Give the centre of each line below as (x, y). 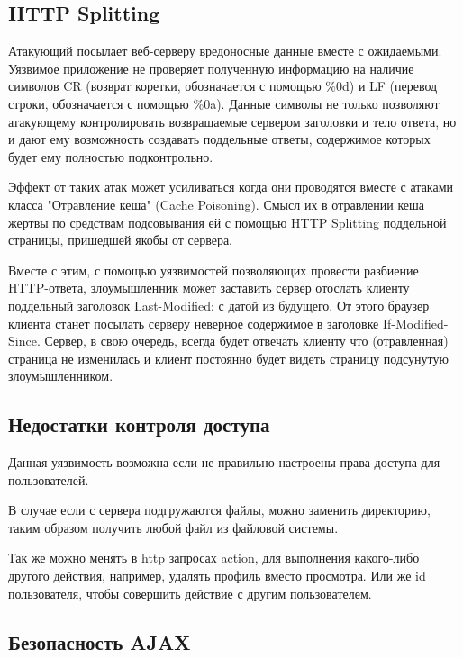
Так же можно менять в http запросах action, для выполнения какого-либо (214, 558)
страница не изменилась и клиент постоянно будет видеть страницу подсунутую (228, 358)
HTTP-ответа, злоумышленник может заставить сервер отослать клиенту (209, 288)
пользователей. (49, 479)
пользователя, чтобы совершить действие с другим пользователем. (190, 593)
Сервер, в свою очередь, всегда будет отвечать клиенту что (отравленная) (246, 341)
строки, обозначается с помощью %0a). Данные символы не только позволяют (224, 103)
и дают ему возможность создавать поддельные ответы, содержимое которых (219, 139)
